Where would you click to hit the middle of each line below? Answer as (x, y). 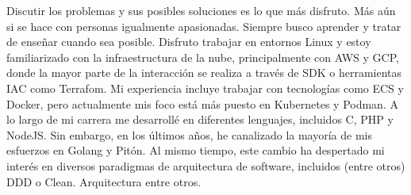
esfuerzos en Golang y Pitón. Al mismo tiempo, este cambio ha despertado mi (196, 150)
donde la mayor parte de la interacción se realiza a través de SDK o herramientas (204, 73)
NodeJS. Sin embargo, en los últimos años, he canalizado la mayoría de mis (190, 134)
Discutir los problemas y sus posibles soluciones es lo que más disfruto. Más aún (201, 10)
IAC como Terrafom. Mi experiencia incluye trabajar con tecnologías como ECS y (205, 88)
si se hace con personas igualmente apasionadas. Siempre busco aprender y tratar (204, 26)
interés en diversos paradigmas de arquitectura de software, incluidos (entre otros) (206, 165)
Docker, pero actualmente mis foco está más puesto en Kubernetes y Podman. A (202, 103)
